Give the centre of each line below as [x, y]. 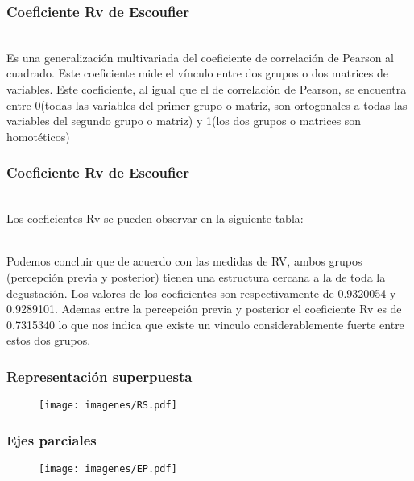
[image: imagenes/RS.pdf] [108, 406]
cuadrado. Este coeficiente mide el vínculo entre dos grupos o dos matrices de [197, 73]
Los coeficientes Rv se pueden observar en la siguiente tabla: [155, 218]
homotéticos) [38, 136]
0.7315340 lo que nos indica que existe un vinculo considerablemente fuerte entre [205, 324]
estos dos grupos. [49, 340]
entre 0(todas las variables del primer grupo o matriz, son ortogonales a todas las [207, 105]
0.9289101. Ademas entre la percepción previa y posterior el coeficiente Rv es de [204, 309]
